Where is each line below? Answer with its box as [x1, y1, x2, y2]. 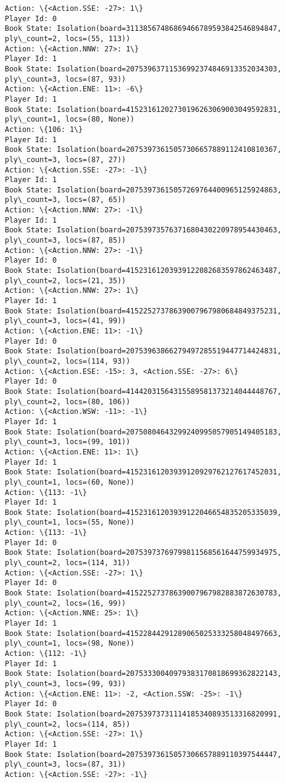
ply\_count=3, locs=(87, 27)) [5, 155, 126, 164]
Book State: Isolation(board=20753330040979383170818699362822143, [5, 669, 282, 678]
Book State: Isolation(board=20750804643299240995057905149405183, [5, 427, 282, 436]
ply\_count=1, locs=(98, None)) [5, 639, 135, 648]
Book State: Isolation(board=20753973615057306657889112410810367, [5, 145, 282, 154]
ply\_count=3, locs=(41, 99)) [5, 316, 126, 326]
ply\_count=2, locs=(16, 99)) [5, 598, 126, 608]
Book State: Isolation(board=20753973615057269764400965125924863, [5, 185, 282, 194]
